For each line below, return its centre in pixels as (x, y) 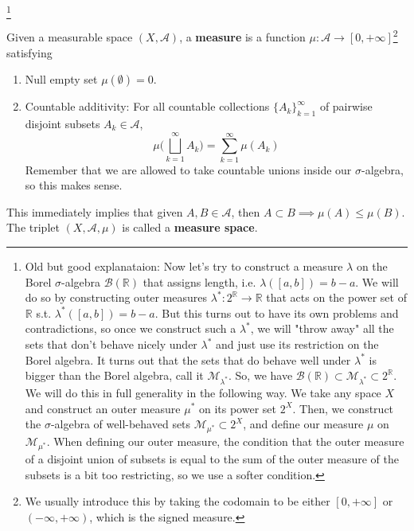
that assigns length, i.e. (199, 281)
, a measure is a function (242, 36)
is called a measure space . (190, 227)
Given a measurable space (70, 36)
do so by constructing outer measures (116, 297)
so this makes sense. (74, 185)
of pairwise (346, 106)
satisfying (29, 52)
